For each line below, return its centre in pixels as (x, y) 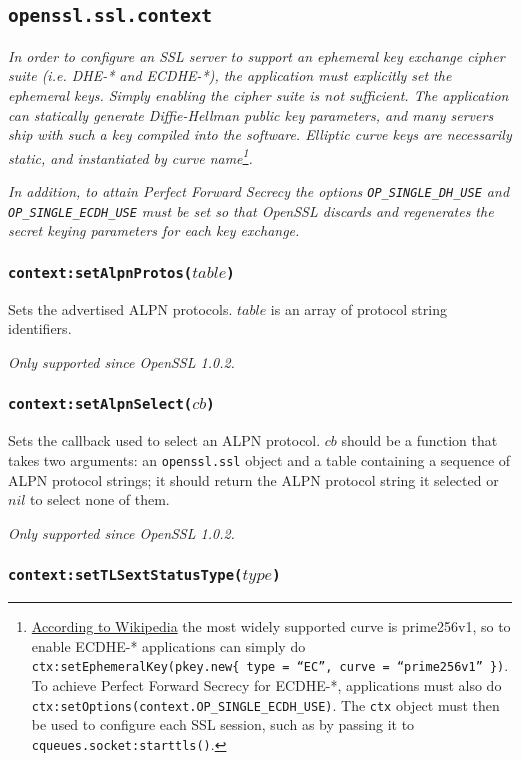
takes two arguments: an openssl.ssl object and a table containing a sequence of (259, 459)
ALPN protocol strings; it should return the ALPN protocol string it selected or (253, 479)
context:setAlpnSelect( (100, 404)
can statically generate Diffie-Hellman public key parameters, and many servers (251, 114)
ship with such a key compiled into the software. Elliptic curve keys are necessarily (260, 134)
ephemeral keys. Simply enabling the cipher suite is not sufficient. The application (258, 94)
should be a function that (419, 440)
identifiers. (40, 328)
